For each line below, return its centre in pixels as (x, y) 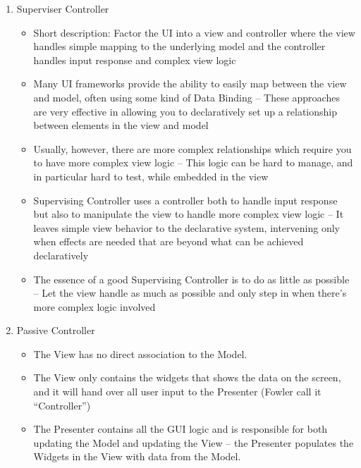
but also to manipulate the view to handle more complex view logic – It (189, 214)
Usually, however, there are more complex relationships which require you (192, 148)
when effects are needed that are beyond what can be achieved (169, 241)
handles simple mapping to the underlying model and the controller (179, 46)
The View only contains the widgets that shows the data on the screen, (187, 377)
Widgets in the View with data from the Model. (137, 456)
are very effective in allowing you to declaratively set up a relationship (185, 111)
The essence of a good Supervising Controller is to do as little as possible (191, 279)
